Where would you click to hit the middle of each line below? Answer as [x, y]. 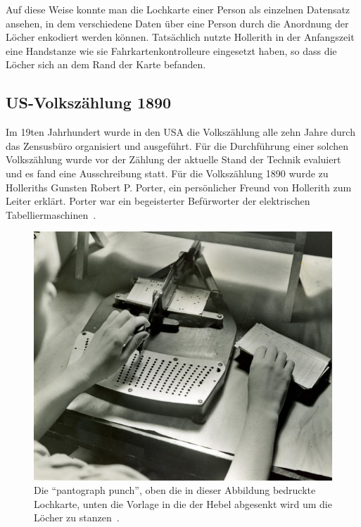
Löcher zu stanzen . [77, 518]
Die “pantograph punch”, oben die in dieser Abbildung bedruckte [175, 490]
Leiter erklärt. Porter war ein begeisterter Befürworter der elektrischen [158, 201]
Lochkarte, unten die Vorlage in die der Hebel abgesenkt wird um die [183, 503]
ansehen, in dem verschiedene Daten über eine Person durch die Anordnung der [177, 23]
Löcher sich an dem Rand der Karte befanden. [106, 64]
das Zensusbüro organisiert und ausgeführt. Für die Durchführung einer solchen [177, 145]
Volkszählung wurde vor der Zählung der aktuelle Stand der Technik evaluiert [173, 159]
